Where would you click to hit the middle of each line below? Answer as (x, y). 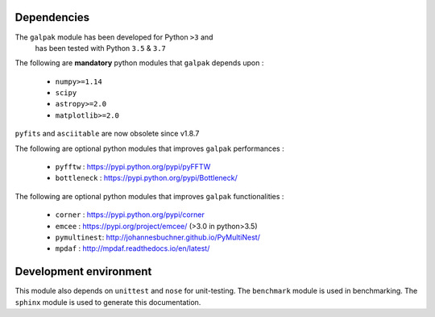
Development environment (83, 271)
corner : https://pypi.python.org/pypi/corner (130, 215)
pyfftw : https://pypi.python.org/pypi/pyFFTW (133, 167)
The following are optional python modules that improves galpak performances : (150, 148)
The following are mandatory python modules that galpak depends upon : (139, 63)
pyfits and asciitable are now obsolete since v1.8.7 (107, 134)
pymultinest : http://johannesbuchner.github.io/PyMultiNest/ (158, 237)
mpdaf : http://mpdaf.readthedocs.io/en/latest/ (133, 248)
